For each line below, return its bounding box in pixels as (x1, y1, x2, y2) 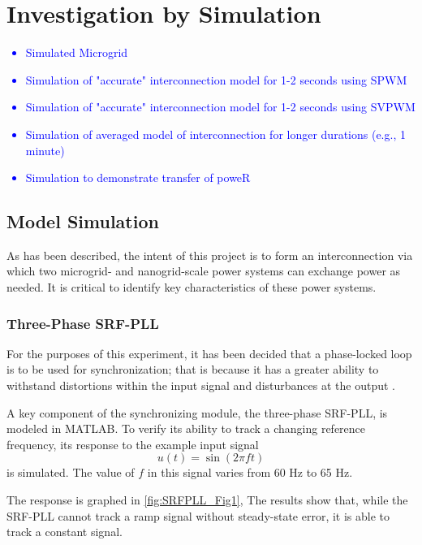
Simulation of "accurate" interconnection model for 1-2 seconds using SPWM (25, 71, 407, 88)
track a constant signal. (6, 523, 123, 540)
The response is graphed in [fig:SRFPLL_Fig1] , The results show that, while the (6, 491, 408, 508)
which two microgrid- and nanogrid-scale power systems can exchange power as (6, 262, 401, 279)
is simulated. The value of (6, 464, 135, 481)
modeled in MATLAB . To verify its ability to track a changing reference (6, 420, 366, 437)
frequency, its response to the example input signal (6, 435, 259, 452)
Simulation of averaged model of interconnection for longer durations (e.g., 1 (25, 125, 406, 142)
